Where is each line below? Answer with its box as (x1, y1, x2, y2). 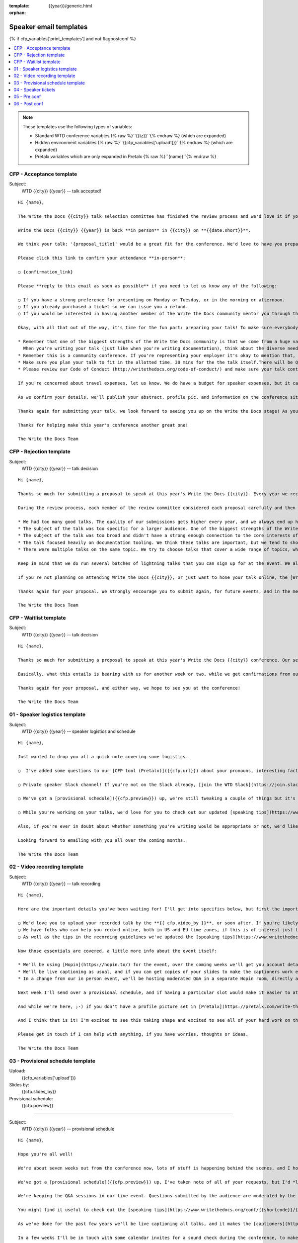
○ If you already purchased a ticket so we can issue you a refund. (18, 304, 188, 309)
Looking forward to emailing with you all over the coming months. (18, 837, 186, 843)
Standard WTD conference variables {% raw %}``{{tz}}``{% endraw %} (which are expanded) (35, 132, 226, 139)
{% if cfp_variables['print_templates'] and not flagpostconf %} (9, 36, 137, 42)
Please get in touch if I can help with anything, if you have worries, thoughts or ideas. (18, 1032, 248, 1037)
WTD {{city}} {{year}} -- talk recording (21, 881, 101, 887)
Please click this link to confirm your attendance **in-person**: (18, 255, 186, 261)
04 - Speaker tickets (13, 87, 56, 93)
